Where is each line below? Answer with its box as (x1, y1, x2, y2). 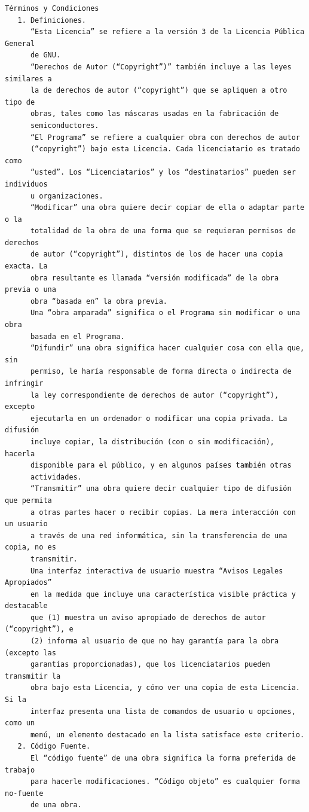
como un (5, 719, 35, 728)
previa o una (5, 285, 56, 294)
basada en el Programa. (30, 332, 125, 341)
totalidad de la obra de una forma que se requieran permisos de (30, 227, 296, 236)
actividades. (30, 472, 82, 481)
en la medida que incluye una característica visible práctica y (30, 590, 296, 599)
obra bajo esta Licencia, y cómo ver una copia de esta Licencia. (30, 683, 300, 692)
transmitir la (5, 671, 61, 680)
